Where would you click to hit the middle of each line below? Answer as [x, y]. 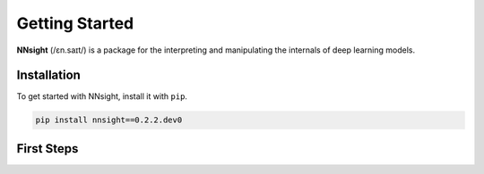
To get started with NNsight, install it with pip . [102, 96]
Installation [48, 75]
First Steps [48, 149]
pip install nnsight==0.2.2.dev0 [109, 120]
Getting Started [75, 23]
